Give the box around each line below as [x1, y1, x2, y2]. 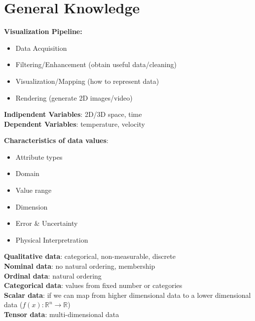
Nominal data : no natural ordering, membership [4, 261, 155, 271]
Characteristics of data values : [4, 135, 109, 145]
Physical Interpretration [15, 234, 88, 245]
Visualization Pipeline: [4, 26, 82, 36]
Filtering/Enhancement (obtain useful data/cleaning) [15, 59, 177, 70]
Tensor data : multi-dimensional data [4, 309, 119, 319]
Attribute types [15, 151, 63, 162]
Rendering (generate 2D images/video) [15, 92, 133, 103]
